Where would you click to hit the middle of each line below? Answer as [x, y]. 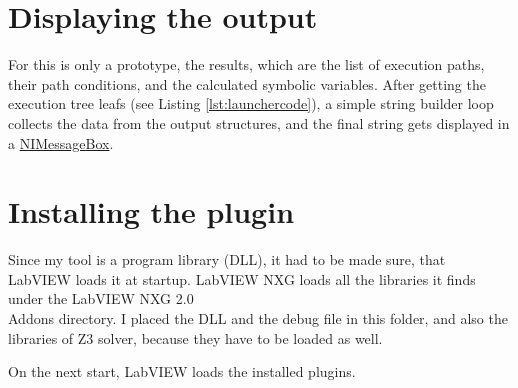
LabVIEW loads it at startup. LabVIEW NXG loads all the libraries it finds [242, 278]
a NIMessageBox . [61, 142]
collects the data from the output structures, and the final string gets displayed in [259, 122]
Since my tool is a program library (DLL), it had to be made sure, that [227, 259]
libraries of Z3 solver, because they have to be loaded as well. [195, 337]
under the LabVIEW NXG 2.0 [101, 298]
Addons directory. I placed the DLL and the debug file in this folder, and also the [258, 318]
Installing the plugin [151, 211]
